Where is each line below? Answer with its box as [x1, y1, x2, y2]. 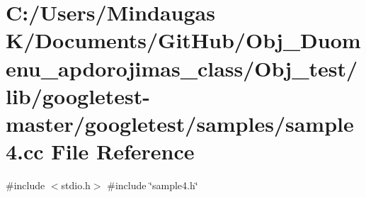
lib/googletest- [6, 81, 151, 110]
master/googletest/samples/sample [6, 108, 354, 137]
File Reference [51, 137, 195, 166]
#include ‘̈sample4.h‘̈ [107, 178, 198, 193]
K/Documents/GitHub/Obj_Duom [6, 26, 361, 55]
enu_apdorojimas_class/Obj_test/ [6, 53, 358, 82]
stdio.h [61, 178, 91, 193]
